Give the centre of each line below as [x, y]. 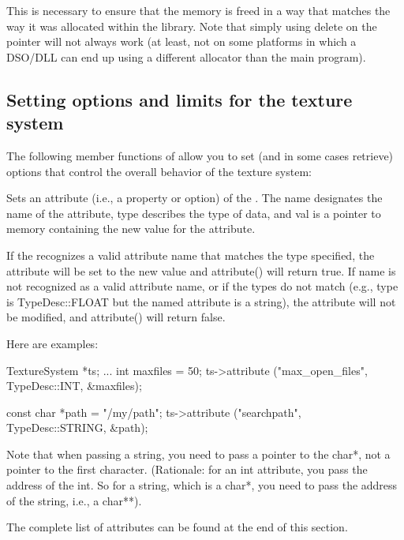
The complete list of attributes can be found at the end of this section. [177, 527]
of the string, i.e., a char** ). [74, 500]
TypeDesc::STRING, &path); [77, 427]
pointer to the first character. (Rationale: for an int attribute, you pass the [187, 469]
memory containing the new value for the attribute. [131, 229]
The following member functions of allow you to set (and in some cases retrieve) [200, 155]
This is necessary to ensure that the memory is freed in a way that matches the [198, 10]
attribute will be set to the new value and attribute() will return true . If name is [201, 270]
